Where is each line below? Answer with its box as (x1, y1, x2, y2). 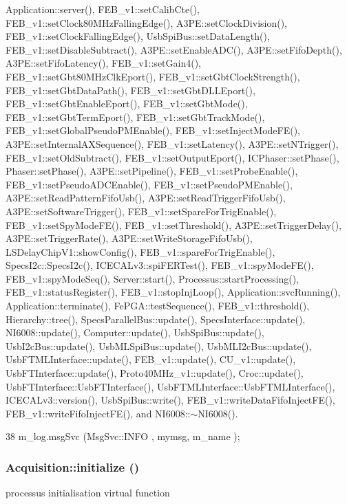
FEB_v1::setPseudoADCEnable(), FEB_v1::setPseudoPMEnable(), (6, 177, 293, 191)
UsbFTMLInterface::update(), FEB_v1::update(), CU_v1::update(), (6, 352, 296, 366)
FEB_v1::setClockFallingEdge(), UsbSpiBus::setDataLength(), (6, 29, 270, 43)
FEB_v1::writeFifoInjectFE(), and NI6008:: (6, 406, 191, 420)
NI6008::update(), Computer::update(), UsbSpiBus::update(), (6, 325, 264, 340)
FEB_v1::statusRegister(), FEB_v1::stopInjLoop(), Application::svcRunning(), (6, 285, 341, 299)
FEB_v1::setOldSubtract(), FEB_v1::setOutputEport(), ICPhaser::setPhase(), (6, 150, 339, 164)
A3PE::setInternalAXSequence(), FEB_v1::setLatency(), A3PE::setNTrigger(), (6, 136, 339, 151)
